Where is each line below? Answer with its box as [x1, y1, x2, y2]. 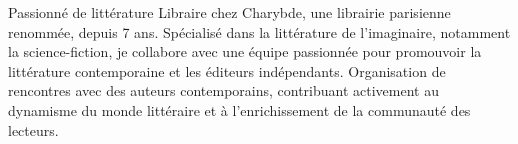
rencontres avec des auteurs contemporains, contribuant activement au [8, 80, 439, 101]
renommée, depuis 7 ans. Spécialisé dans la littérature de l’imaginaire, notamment [8, 21, 511, 42]
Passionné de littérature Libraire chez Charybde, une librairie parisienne [8, 2, 451, 22]
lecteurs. [8, 119, 59, 140]
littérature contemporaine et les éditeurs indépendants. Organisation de [8, 60, 446, 81]
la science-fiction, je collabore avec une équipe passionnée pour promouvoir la [8, 41, 482, 62]
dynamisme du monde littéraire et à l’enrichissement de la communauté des [8, 99, 471, 120]
